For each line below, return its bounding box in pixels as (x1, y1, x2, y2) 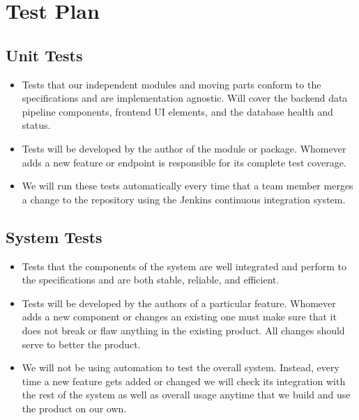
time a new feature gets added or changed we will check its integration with (22, 373, 346, 388)
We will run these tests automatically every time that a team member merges (22, 178, 353, 193)
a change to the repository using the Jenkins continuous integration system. (22, 192, 346, 206)
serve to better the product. (22, 336, 141, 351)
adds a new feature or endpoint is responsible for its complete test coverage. (22, 155, 346, 169)
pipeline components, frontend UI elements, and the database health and (22, 104, 333, 118)
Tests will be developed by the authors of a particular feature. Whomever (22, 295, 336, 310)
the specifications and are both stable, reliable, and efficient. (22, 272, 280, 287)
